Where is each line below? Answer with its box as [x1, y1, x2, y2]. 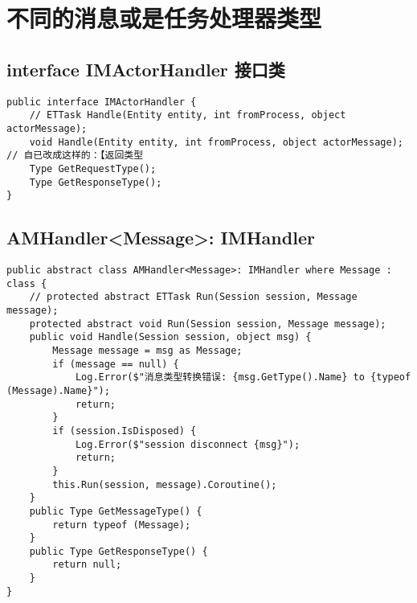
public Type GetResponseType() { [29, 545, 208, 557]
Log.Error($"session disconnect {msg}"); [75, 438, 300, 450]
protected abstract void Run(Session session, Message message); [29, 318, 386, 330]
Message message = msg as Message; [52, 344, 243, 356]
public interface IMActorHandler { [6, 96, 197, 108]
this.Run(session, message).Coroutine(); [52, 478, 277, 490]
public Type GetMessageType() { [29, 505, 202, 517]
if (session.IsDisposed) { [52, 425, 197, 437]
